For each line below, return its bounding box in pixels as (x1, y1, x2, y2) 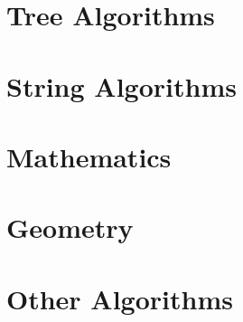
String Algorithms (6, 67, 237, 104)
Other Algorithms (6, 279, 233, 317)
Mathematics (6, 137, 172, 175)
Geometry (6, 209, 134, 246)
